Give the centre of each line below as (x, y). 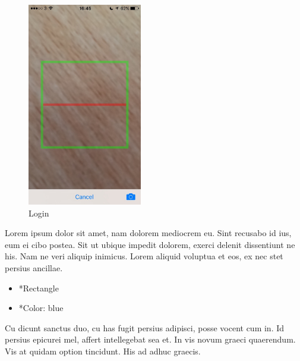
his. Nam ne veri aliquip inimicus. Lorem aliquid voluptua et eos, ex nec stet (144, 256)
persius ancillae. (34, 267)
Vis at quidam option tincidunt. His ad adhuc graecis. (103, 351)
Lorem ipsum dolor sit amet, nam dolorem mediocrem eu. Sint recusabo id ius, (148, 233)
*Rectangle (39, 288)
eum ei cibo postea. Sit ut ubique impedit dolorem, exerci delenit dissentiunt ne (150, 244)
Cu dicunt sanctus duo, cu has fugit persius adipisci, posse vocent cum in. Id (145, 327)
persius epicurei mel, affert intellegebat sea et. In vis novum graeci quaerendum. (150, 339)
